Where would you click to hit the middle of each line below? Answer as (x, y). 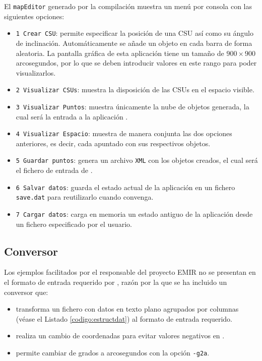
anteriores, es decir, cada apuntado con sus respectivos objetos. (113, 143)
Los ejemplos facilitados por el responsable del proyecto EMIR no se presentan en (130, 272)
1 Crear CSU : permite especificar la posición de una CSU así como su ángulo (135, 33)
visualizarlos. (36, 72)
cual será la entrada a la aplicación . (72, 116)
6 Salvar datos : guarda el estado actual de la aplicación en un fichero (125, 187)
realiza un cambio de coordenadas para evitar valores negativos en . (120, 336)
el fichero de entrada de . (54, 170)
